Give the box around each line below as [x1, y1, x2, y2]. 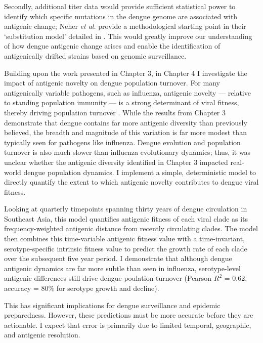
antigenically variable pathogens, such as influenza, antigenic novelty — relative [4, 87, 251, 98]
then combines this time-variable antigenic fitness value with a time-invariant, [4, 233, 245, 244]
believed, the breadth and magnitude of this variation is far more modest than [4, 127, 247, 138]
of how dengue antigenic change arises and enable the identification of [4, 40, 221, 51]
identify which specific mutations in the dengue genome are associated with [4, 11, 238, 21]
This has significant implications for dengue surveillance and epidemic [4, 299, 221, 310]
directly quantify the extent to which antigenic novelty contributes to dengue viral [4, 177, 259, 187]
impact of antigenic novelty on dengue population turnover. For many [4, 77, 220, 88]
